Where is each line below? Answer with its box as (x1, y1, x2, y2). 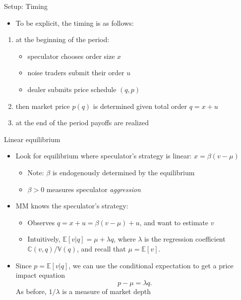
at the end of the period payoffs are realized (15, 117, 149, 128)
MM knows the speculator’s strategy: (15, 200, 128, 211)
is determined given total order (93, 100, 187, 111)
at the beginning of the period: (15, 34, 110, 45)
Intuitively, (27, 234, 60, 244)
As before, (15, 286, 47, 296)
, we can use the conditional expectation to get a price (68, 260, 234, 270)
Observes (27, 217, 55, 227)
